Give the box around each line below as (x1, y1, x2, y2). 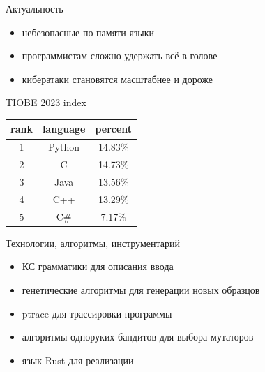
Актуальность (6, 1, 63, 15)
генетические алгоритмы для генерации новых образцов (22, 282, 260, 297)
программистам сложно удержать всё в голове (22, 48, 218, 63)
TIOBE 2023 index (6, 95, 86, 110)
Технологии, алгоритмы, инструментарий (6, 235, 180, 250)
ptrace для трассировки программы (22, 306, 172, 320)
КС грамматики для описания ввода (22, 259, 174, 274)
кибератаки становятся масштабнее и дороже (22, 71, 213, 86)
